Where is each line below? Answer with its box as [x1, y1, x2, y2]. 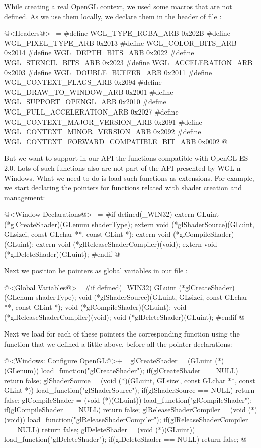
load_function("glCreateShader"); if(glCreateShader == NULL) [41, 365, 238, 375]
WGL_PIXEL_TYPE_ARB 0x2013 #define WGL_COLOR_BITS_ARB [4, 37, 237, 48]
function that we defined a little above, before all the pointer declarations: [4, 338, 232, 349]
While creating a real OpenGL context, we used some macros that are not [4, 1, 232, 11]
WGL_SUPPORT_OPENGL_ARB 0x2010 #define [4, 96, 166, 107]
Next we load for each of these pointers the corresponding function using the [4, 328, 240, 339]
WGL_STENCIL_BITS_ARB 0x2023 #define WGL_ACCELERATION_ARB [4, 57, 253, 67]
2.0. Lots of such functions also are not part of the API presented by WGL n [4, 162, 241, 173]
